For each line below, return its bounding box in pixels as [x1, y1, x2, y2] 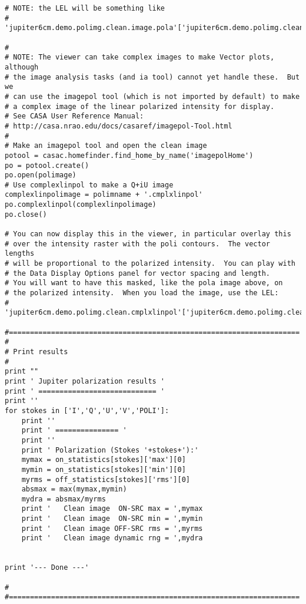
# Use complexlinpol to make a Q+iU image [5, 180, 174, 189]
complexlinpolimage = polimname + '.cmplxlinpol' [5, 190, 203, 199]
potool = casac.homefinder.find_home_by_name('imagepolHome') [5, 151, 254, 160]
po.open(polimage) [5, 171, 76, 180]
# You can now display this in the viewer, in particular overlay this [5, 230, 291, 239]
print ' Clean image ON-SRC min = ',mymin [21, 514, 203, 523]
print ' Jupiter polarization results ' [5, 377, 165, 385]
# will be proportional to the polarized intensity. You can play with [5, 259, 295, 268]
